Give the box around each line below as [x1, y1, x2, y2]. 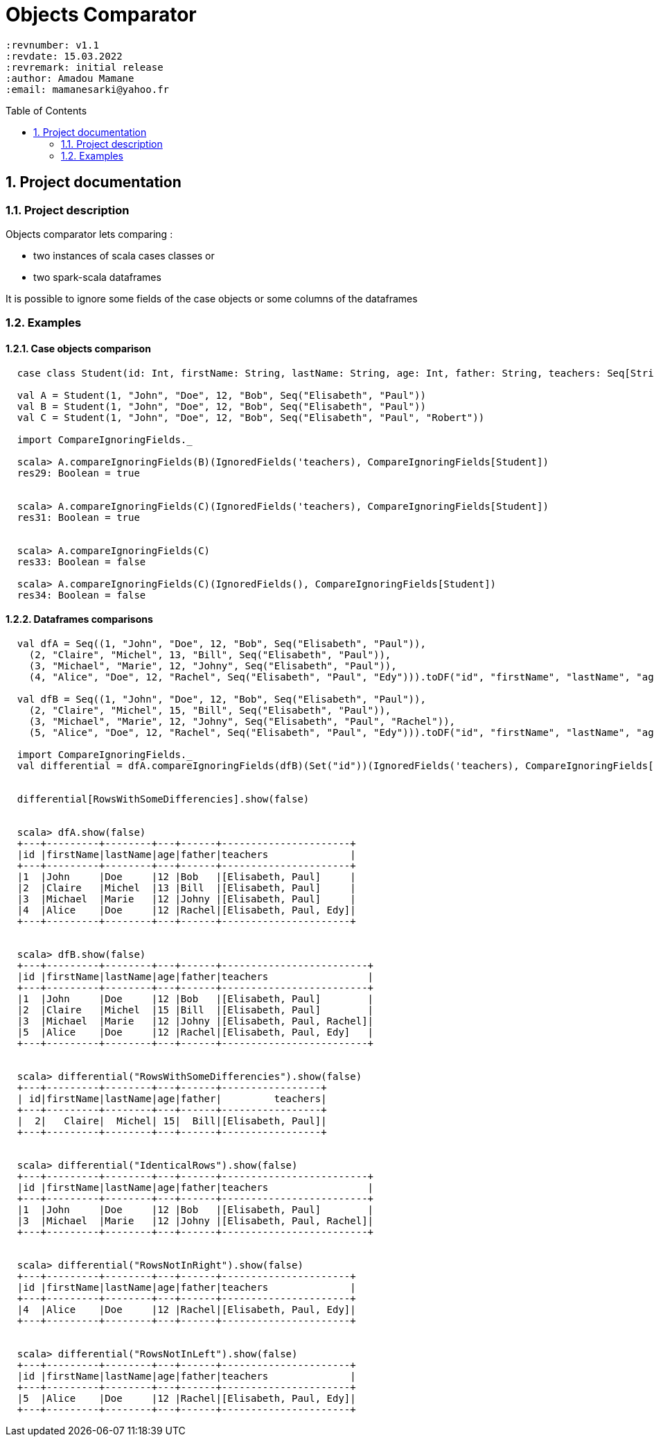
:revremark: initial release [6, 61, 163, 73]
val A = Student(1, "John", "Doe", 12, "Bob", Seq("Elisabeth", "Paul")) [17, 389, 426, 401]
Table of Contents [6, 104, 87, 117]
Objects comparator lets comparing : [6, 228, 173, 240]
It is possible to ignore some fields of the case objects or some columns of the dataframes [6, 292, 418, 304]
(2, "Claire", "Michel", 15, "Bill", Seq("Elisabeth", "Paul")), [28, 704, 391, 716]
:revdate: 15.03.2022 [6, 50, 123, 62]
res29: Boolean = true [17, 467, 140, 479]
